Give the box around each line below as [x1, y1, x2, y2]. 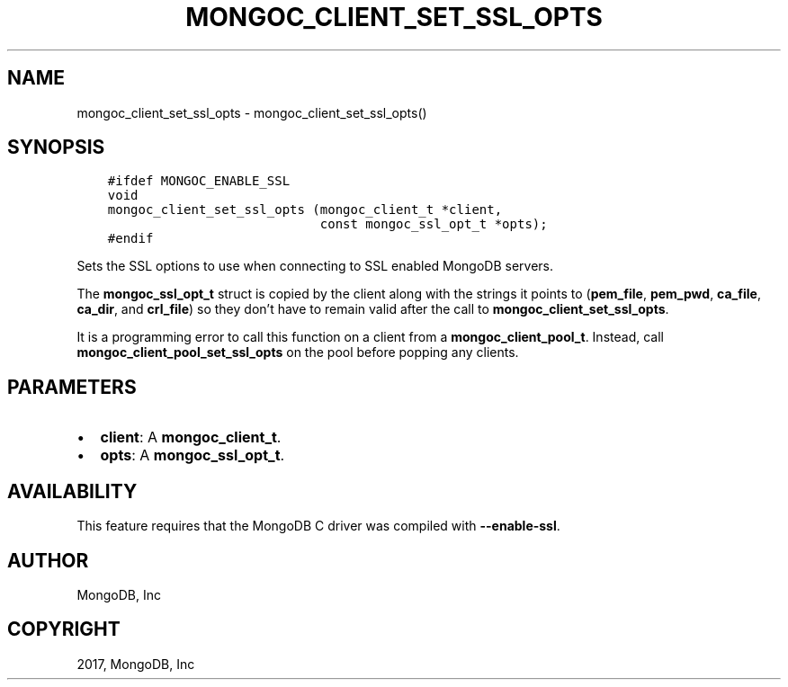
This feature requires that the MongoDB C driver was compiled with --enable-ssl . [76, 518, 560, 534]
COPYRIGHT [7, 618, 121, 641]
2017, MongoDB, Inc [76, 656, 195, 672]
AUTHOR [7, 549, 89, 572]
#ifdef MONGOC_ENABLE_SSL [107, 174, 291, 189]
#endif [107, 231, 154, 246]
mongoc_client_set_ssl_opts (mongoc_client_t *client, [107, 202, 503, 218]
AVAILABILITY [7, 479, 138, 503]
